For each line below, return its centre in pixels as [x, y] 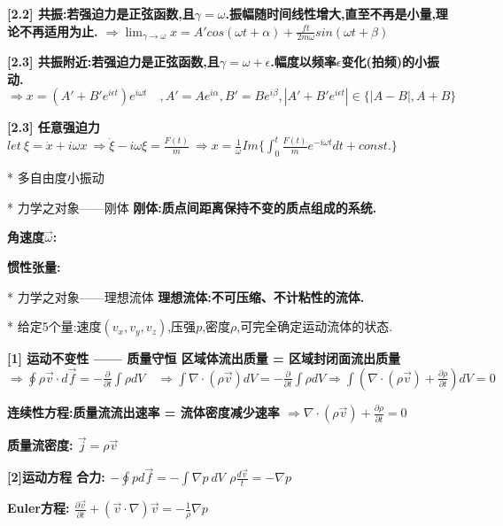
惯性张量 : [34, 266]
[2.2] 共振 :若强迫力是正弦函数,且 [101, 13]
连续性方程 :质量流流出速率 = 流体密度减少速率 [143, 412]
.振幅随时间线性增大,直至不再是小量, [330, 13]
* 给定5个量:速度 [54, 326]
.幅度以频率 [303, 62]
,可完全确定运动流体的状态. [315, 326]
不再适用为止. [58, 31]
